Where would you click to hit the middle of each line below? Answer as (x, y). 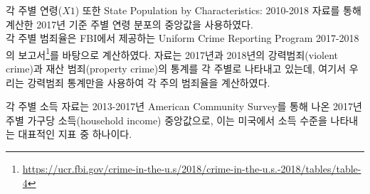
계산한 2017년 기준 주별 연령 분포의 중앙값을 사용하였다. (129, 24)
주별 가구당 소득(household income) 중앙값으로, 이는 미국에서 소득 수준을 (166, 120)
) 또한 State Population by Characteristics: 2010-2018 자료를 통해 (218, 10)
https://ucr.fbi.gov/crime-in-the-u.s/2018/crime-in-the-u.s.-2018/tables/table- (192, 168)
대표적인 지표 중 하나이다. (75, 134)
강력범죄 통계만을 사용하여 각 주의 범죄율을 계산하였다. (149, 82)
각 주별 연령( (34, 10)
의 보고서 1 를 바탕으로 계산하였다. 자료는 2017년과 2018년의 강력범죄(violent (172, 53)
